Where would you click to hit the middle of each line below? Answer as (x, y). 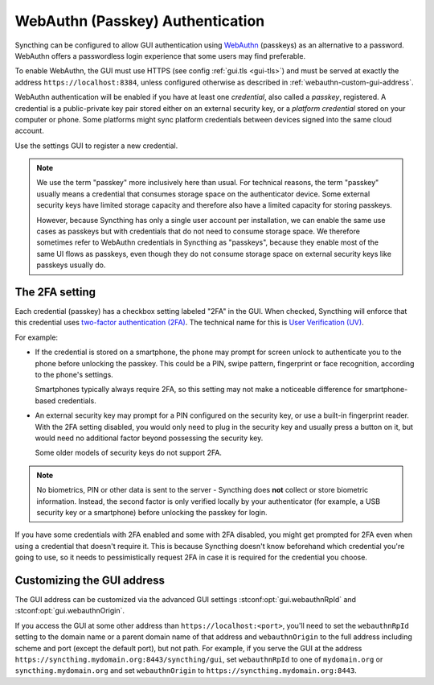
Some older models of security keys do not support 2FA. (129, 453)
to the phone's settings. (74, 375)
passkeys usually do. (71, 265)
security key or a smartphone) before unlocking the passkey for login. (152, 512)
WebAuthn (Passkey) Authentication (140, 21)
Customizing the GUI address (90, 580)
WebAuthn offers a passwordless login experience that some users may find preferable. (160, 56)
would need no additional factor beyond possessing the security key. (149, 438)
